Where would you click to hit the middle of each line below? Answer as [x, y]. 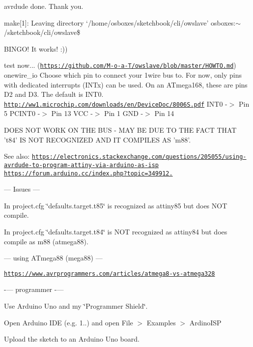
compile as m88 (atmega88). [46, 241]
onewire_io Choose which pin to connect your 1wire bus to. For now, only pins [123, 75]
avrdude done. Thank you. [44, 6]
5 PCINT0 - [22, 113]
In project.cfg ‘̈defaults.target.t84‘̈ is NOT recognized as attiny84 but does [116, 231]
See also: [17, 156]
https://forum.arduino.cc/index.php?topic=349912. [88, 173]
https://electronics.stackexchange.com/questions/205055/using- [139, 157]
